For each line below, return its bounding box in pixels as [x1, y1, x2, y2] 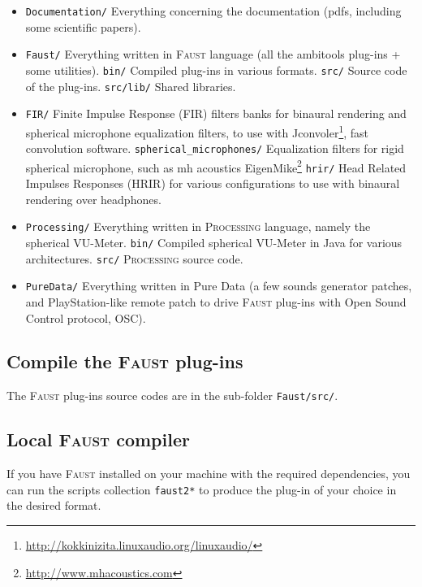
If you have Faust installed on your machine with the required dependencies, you [6, 465, 411, 482]
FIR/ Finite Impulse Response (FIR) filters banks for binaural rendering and [25, 105, 407, 122]
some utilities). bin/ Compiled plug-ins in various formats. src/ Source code [25, 61, 407, 78]
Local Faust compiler [6, 427, 190, 452]
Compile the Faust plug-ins [6, 349, 243, 374]
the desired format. [6, 497, 101, 514]
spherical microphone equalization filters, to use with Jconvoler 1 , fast [25, 121, 369, 141]
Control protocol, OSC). [25, 309, 146, 326]
